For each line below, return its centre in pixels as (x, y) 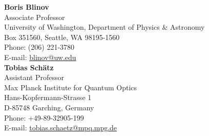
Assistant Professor (34, 77)
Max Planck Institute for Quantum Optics (71, 87)
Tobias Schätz (29, 67)
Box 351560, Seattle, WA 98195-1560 (62, 37)
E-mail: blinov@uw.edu (40, 57)
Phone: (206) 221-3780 (39, 47)
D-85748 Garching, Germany (49, 107)
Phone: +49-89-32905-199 (44, 117)
